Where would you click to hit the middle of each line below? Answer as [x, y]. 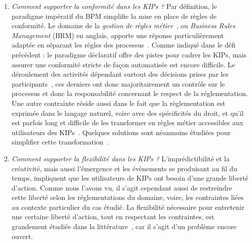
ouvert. [22, 236]
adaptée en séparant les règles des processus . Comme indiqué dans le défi [124, 45]
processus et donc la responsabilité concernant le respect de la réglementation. [130, 93]
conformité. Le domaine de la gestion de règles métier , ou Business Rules [123, 25]
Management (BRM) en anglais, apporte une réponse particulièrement [118, 35]
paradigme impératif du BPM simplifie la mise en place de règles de [114, 16]
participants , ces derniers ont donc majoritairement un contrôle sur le [118, 83]
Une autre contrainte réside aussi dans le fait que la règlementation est [118, 103]
